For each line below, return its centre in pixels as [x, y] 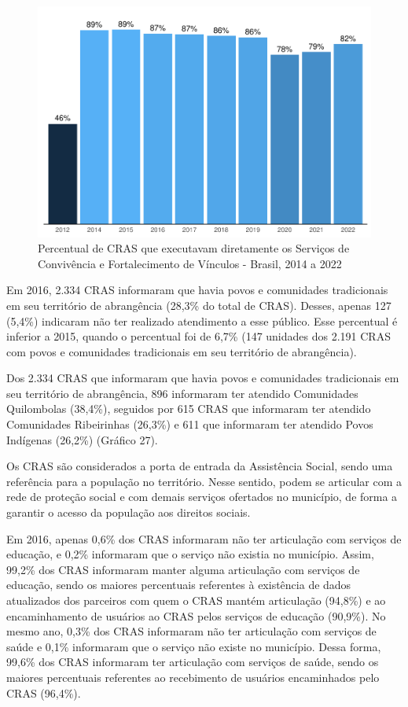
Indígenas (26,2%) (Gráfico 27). [82, 439]
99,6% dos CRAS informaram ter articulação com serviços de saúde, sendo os [193, 662]
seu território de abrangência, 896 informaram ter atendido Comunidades [182, 393]
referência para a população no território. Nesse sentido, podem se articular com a [204, 481]
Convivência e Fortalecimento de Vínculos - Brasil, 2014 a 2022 [190, 263]
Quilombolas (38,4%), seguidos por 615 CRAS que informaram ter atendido [189, 409]
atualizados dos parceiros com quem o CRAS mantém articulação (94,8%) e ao [196, 600]
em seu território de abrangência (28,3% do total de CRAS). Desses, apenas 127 [199, 305]
